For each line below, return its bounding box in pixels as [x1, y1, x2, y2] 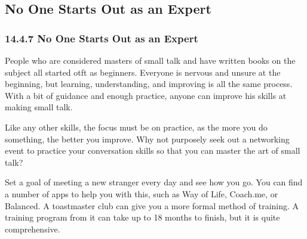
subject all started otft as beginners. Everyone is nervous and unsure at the [5, 66, 281, 78]
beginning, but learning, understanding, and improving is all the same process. [5, 77, 293, 90]
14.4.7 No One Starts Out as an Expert [5, 30, 198, 45]
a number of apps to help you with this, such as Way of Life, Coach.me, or [5, 187, 278, 200]
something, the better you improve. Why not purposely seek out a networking [5, 132, 290, 145]
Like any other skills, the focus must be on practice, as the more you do [5, 120, 268, 133]
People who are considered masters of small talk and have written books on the [5, 54, 296, 66]
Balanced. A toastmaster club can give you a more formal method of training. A [5, 199, 299, 212]
